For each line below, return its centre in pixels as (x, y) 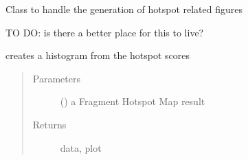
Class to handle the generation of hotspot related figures (124, 9)
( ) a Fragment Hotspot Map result (133, 101)
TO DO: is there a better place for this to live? (105, 32)
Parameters (56, 78)
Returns (49, 124)
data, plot (81, 147)
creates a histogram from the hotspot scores (98, 55)
